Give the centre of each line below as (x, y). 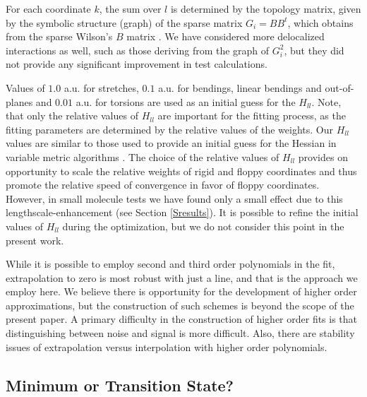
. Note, (326, 101)
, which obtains (320, 22)
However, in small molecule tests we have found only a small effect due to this (174, 198)
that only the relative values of (72, 115)
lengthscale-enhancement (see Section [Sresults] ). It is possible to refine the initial (182, 212)
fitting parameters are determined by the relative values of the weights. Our (170, 129)
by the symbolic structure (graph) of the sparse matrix (124, 22)
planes (19, 101)
